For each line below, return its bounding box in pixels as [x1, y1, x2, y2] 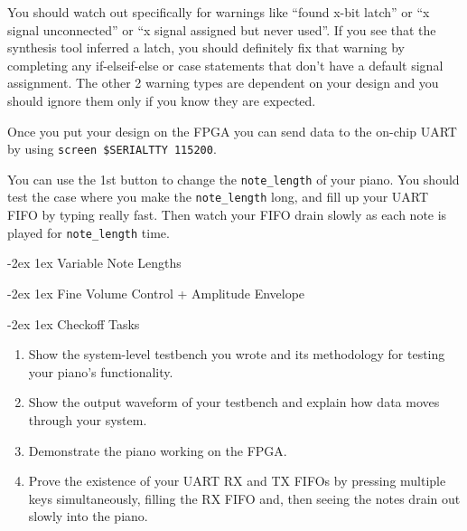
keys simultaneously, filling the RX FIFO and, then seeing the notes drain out [28, 488, 461, 507]
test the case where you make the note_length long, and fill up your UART [7, 187, 429, 206]
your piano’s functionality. [28, 362, 173, 381]
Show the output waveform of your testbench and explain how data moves [28, 393, 440, 412]
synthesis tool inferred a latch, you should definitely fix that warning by [7, 38, 405, 57]
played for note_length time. [7, 223, 170, 242]
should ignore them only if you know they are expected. [7, 90, 316, 109]
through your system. [28, 410, 147, 429]
